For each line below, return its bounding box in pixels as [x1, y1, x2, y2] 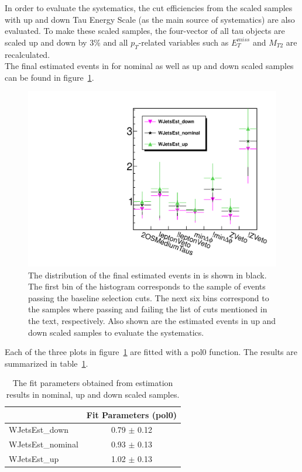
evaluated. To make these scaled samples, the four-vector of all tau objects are [5, 25, 285, 37]
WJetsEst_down [9, 423, 69, 436]
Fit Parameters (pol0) [86, 408, 177, 421]
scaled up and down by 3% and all [5, 36, 128, 48]
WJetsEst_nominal [9, 438, 78, 450]
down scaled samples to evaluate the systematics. [28, 326, 204, 338]
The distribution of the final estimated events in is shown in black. [28, 268, 267, 281]
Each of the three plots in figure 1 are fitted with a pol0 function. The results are [5, 346, 297, 358]
